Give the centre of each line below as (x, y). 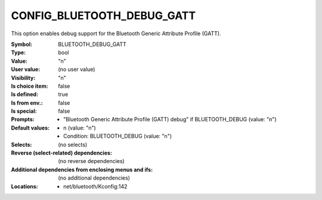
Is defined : (25, 94)
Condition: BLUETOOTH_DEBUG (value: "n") (118, 136)
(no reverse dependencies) (91, 161)
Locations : (24, 186)
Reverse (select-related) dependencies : (62, 153)
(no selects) (73, 144)
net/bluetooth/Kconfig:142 (95, 186)
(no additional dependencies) (94, 178)
